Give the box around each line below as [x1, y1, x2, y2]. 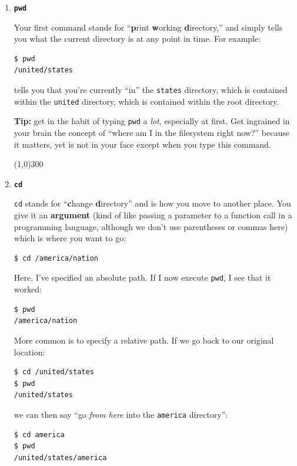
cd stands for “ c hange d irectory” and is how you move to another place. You [14, 197, 291, 209]
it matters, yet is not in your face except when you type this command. [14, 138, 271, 150]
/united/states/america [14, 453, 107, 462]
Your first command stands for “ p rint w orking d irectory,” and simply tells [14, 21, 283, 33]
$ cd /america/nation [14, 254, 98, 262]
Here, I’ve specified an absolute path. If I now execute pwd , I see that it [14, 271, 271, 284]
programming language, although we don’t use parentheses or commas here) [14, 220, 288, 232]
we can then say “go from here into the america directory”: [14, 408, 228, 420]
